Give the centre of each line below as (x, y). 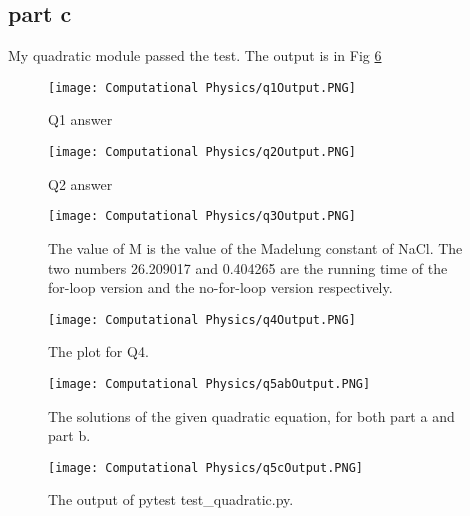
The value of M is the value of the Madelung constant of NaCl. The (255, 247)
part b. (69, 435)
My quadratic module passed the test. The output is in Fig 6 (195, 55)
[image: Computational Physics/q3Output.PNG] (202, 216)
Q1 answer (80, 119)
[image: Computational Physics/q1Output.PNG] (202, 87)
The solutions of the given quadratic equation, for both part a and (251, 415)
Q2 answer (80, 183)
